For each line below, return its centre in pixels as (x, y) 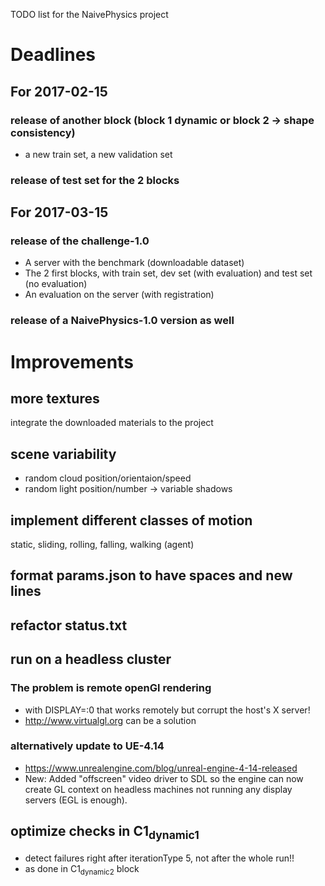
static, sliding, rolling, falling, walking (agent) (102, 545)
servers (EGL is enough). (76, 800)
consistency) (43, 132)
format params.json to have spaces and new (151, 575)
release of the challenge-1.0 (80, 241)
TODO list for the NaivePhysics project (89, 14)
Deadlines (53, 55)
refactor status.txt (69, 625)
